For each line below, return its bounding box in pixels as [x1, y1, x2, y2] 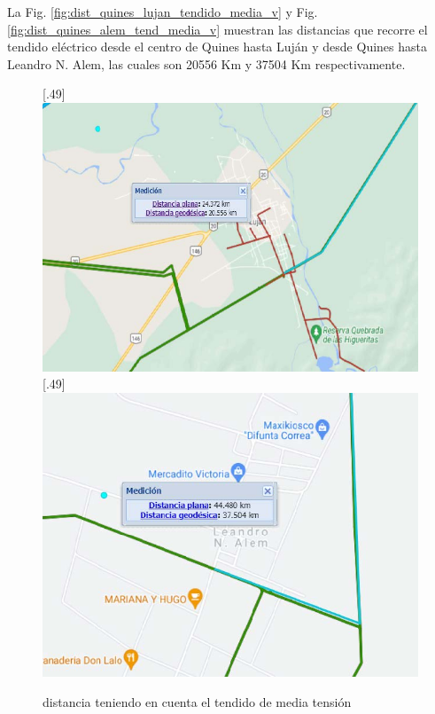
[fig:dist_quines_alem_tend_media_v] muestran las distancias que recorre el [7, 20, 428, 38]
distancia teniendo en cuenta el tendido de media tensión [43, 692, 352, 710]
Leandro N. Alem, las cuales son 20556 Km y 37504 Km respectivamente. [7, 54, 406, 73]
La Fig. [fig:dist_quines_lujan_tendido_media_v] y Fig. [7, 3, 318, 20]
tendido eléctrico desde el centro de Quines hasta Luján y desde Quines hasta [7, 37, 427, 56]
